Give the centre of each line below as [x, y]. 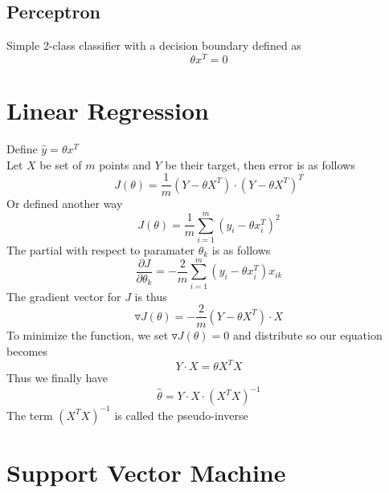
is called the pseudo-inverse [181, 415]
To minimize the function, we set [88, 335]
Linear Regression [108, 110]
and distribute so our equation [307, 335]
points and [125, 164]
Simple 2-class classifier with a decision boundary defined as [154, 45]
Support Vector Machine [146, 472]
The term [30, 415]
